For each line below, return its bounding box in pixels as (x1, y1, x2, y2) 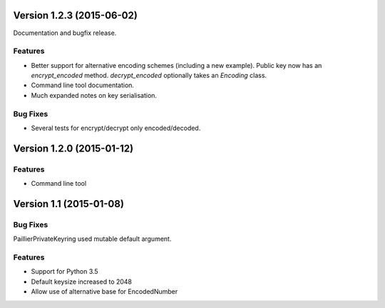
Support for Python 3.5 (31, 267, 99, 276)
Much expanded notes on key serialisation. (31, 91, 157, 99)
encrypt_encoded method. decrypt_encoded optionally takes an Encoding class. (31, 71, 267, 80)
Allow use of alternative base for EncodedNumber (31, 287, 178, 296)
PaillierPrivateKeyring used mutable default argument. (13, 234, 172, 243)
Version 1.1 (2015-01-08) (13, 197, 125, 210)
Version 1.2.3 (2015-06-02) (13, 9, 138, 21)
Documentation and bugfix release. (13, 29, 117, 37)
